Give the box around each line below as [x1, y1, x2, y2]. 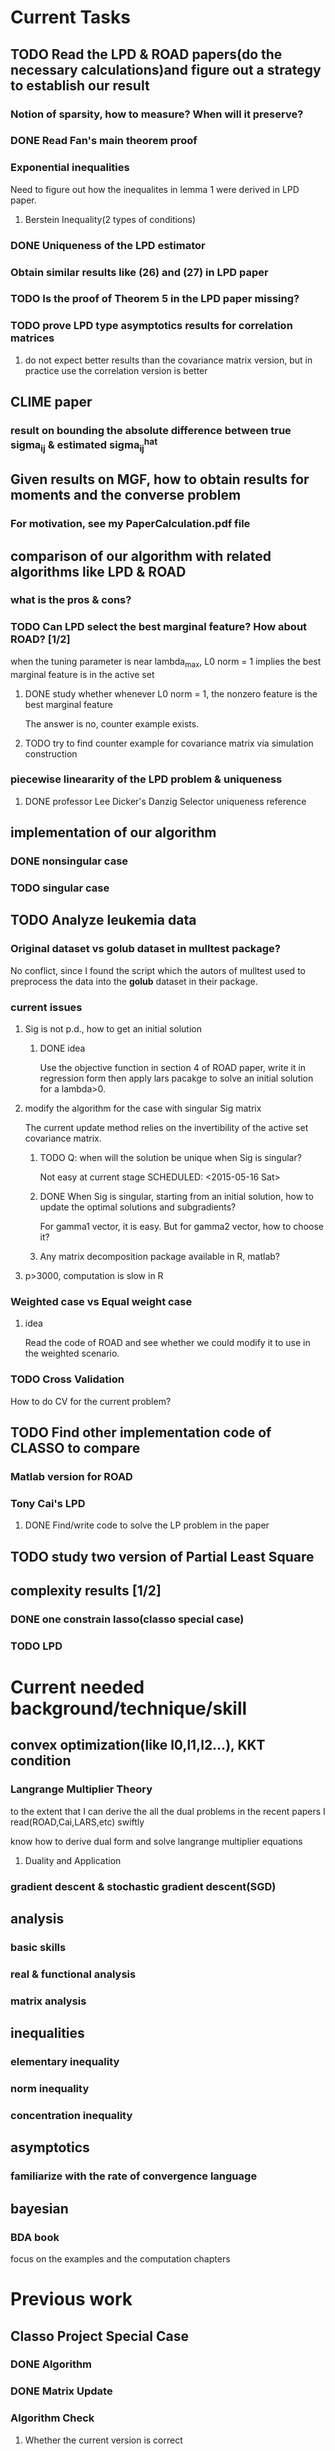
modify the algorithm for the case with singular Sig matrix [24, 1102, 262, 1115]
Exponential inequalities [10, 161, 130, 175]
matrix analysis [10, 1994, 87, 2008]
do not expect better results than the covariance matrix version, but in [24, 354, 313, 366]
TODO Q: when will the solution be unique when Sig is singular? [39, 1152, 302, 1164]
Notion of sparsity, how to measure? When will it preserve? [10, 107, 304, 121]
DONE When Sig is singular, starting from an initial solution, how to [39, 1191, 314, 1203]
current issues [10, 1000, 83, 1014]
